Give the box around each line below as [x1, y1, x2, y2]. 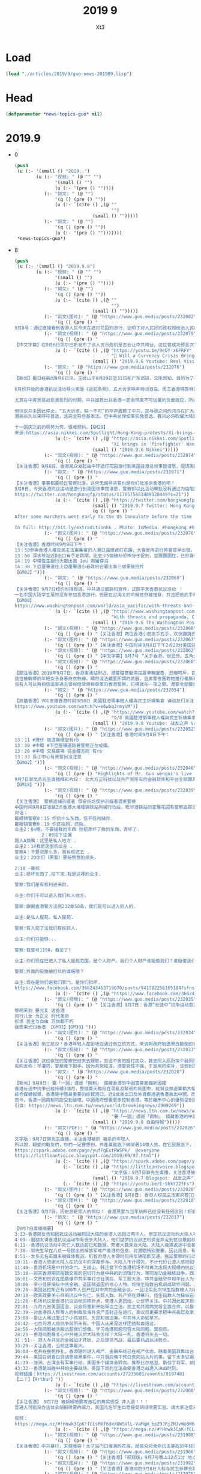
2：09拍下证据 [41, 832, 73, 838]
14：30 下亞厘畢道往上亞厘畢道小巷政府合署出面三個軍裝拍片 [14, 563, 145, 570]
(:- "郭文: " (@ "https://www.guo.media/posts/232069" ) [44, 575, 185, 581]
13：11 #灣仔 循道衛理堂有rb [14, 737, 79, 743]
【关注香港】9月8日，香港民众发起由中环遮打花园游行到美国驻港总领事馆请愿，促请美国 [14, 464, 199, 470]
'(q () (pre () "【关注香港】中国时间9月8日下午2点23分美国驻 [55, 642, 196, 648]
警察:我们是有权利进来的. [14, 882, 70, 888]
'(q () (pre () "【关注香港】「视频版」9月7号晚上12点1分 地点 [55, 1454, 197, 1460]
